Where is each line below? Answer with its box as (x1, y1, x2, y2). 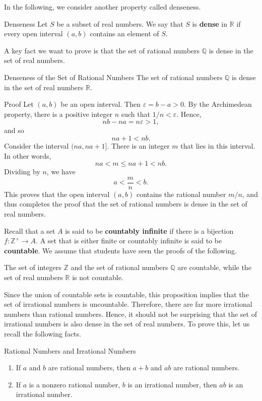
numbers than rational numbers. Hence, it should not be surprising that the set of (4, 308, 257, 319)
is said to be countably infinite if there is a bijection (65, 225, 234, 236)
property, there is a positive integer (4, 108, 112, 119)
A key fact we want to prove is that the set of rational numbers (4, 45, 200, 55)
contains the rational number (136, 188, 226, 199)
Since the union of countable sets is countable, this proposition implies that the (4, 289, 249, 299)
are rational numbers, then (48, 362, 130, 373)
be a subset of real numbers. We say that (56, 18, 183, 29)
